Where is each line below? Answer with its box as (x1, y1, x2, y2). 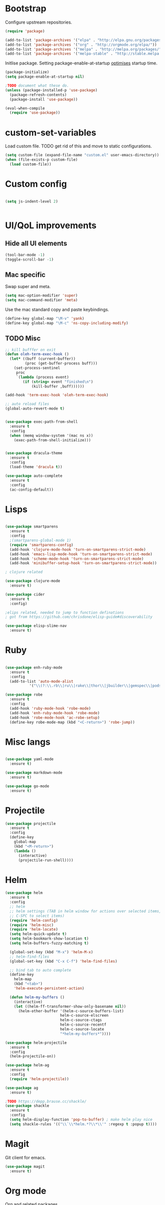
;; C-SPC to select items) (9, 913, 65, 918)
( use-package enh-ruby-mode (5, 665, 63, 670)
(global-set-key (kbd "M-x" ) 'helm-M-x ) (9, 949, 93, 954)
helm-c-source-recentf (59, 1022, 107, 1028)
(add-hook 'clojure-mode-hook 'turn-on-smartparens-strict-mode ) (9, 547, 146, 552)
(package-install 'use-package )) (9, 97, 78, 102)
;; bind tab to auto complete (9, 968, 71, 972)
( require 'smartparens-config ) (9, 542, 74, 547)
